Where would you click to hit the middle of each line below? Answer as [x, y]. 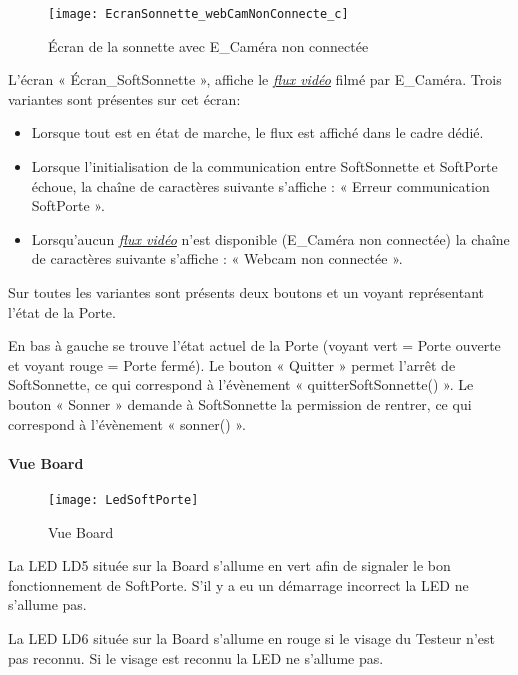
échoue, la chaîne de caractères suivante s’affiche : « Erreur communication [260, 185]
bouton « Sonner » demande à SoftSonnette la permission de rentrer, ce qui [240, 403]
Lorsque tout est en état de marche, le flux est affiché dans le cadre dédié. [257, 132]
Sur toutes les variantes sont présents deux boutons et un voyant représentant [246, 292]
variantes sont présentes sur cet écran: [124, 98]
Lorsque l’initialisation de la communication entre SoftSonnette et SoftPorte [264, 166]
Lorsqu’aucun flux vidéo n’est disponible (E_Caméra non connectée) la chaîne [270, 238]
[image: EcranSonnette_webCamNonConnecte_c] [198, 14]
